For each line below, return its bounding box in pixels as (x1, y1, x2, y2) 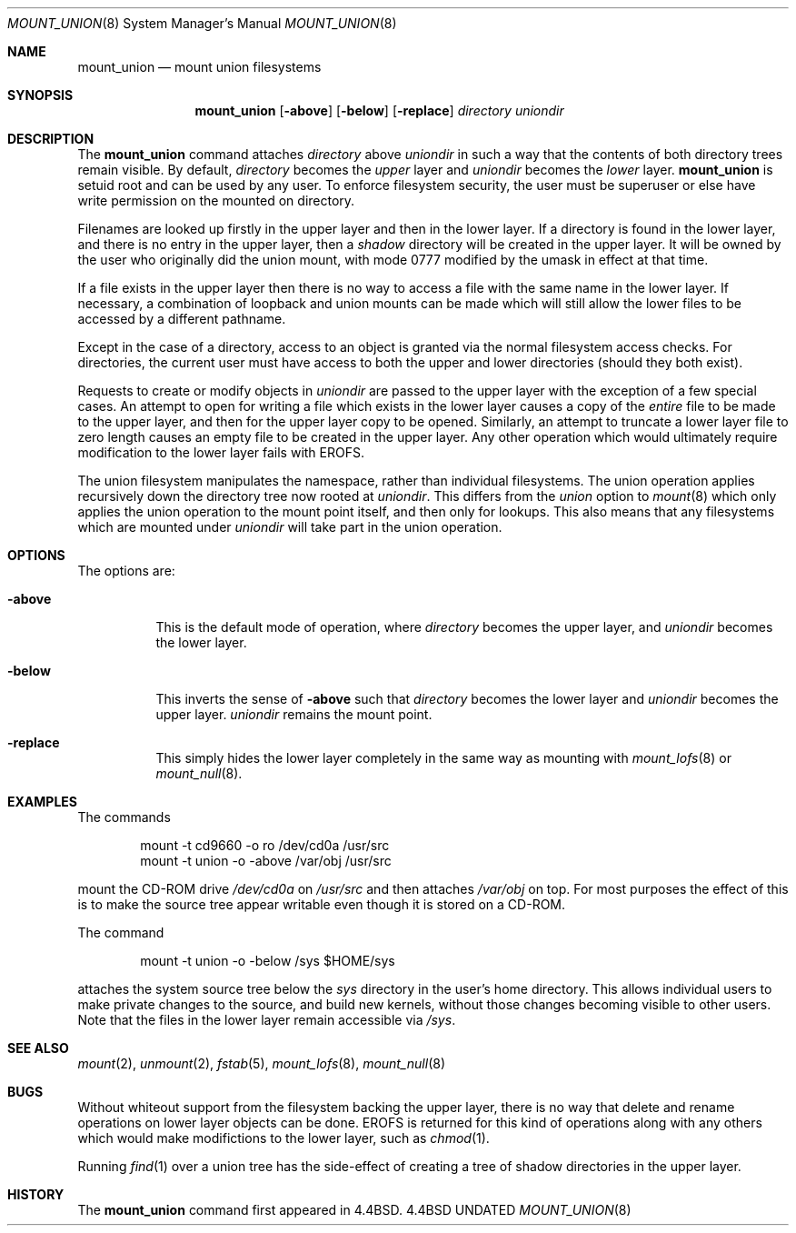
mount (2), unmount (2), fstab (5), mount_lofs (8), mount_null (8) (77, 1056, 446, 1071)
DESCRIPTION (7, 131, 95, 146)
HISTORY (7, 1187, 65, 1202)
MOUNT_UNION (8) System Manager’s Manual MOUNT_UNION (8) (7, 15, 397, 31)
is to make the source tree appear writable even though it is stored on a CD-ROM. (77, 897, 566, 912)
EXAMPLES (7, 794, 77, 809)
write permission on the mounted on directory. (77, 193, 355, 208)
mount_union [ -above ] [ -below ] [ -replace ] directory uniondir (194, 103, 564, 118)
